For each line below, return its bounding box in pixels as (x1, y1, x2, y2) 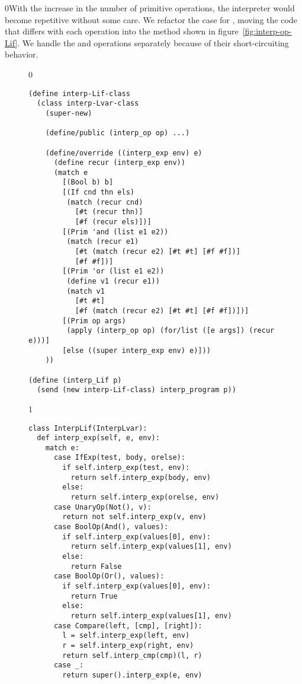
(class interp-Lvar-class (37, 99, 139, 108)
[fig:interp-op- (242, 25, 292, 37)
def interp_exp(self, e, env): (37, 434, 160, 443)
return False (70, 562, 122, 571)
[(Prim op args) (62, 316, 126, 325)
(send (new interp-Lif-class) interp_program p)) (37, 386, 236, 395)
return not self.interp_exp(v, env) (62, 513, 207, 521)
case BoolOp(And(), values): (53, 523, 169, 532)
